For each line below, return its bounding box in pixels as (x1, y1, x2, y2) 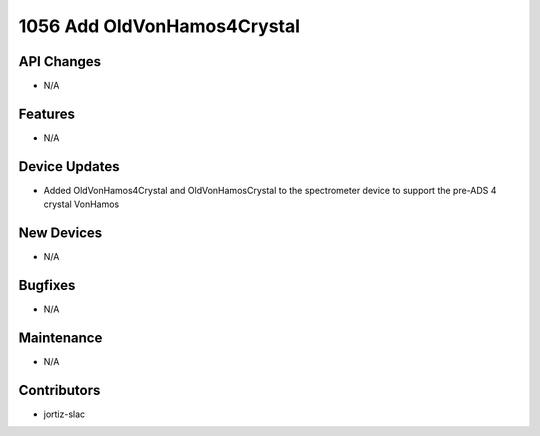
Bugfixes (18, 276, 76, 294)
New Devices (18, 225, 103, 242)
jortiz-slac (43, 408, 86, 420)
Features (18, 105, 75, 122)
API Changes (18, 53, 102, 70)
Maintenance (18, 329, 103, 346)
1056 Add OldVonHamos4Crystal (18, 15, 300, 37)
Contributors (18, 381, 101, 399)
